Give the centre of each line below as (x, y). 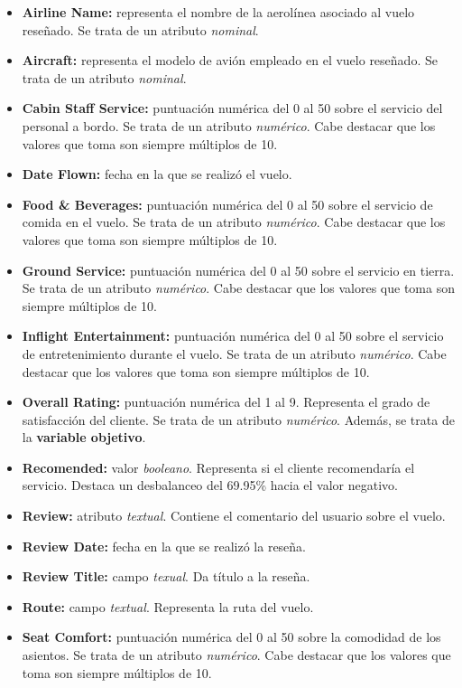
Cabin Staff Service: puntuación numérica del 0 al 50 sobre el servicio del (232, 108)
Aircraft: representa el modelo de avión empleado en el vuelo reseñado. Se (230, 60)
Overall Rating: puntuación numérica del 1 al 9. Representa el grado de (226, 402)
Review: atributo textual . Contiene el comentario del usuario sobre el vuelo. (234, 516)
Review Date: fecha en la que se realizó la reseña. (164, 546)
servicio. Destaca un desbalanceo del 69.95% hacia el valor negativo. (210, 485)
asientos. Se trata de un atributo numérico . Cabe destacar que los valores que (236, 655)
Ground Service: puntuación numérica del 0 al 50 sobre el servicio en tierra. (238, 270)
